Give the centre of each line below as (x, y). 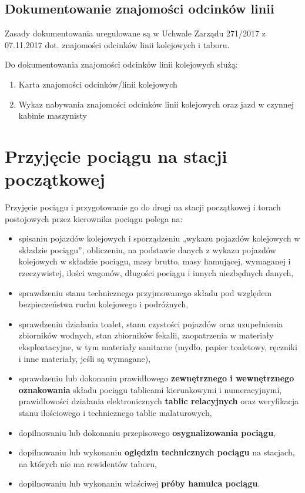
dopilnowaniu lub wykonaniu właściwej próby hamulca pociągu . (139, 483)
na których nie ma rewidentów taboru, (88, 463)
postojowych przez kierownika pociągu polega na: (94, 218)
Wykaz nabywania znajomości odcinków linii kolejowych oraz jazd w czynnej (156, 104)
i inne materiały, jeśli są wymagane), (85, 358)
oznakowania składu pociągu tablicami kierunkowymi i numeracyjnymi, (150, 389)
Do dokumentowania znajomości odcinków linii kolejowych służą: (121, 64)
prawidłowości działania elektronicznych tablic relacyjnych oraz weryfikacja (159, 401)
